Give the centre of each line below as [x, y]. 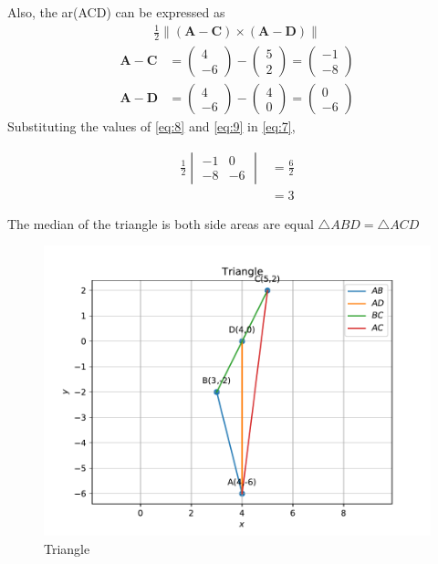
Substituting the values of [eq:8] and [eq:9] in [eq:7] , [151, 126]
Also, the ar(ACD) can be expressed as [116, 12]
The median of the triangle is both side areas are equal [161, 223]
